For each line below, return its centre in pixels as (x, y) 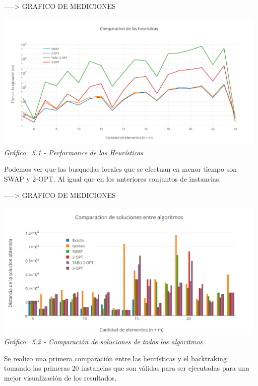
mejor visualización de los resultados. (60, 377)
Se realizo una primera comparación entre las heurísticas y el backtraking (115, 358)
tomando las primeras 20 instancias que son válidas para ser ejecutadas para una (127, 368)
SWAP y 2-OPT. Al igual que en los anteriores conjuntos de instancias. (113, 178)
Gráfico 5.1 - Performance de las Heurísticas (74, 152)
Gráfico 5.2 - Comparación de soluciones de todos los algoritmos (103, 341)
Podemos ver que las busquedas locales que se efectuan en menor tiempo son (120, 169)
